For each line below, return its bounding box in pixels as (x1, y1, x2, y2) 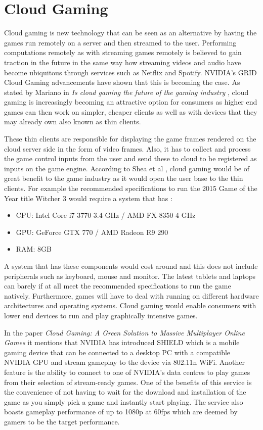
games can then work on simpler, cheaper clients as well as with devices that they (4, 106, 257, 117)
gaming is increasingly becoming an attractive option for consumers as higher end (4, 97, 257, 107)
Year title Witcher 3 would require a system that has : (4, 193, 172, 203)
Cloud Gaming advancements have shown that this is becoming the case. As (4, 77, 240, 87)
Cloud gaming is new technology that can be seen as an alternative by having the (4, 27, 257, 38)
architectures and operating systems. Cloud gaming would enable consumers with (4, 300, 256, 311)
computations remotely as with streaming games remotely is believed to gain (4, 47, 242, 58)
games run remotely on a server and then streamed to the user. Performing (4, 37, 237, 47)
